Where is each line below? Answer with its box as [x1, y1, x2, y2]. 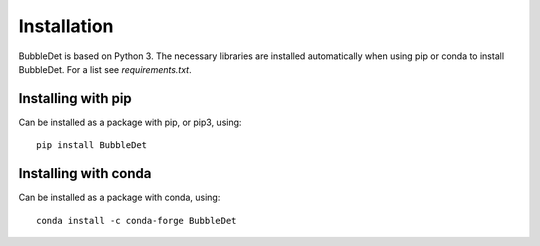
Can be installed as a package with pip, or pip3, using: [18, 116, 242, 128]
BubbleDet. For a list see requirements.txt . [18, 63, 192, 75]
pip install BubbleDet [36, 140, 148, 151]
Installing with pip [18, 90, 132, 107]
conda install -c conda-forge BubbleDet [36, 215, 237, 226]
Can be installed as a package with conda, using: [18, 191, 221, 204]
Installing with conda [18, 165, 152, 182]
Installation [18, 15, 114, 37]
